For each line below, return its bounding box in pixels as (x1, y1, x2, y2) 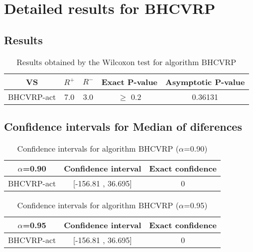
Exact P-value (101, 76, 158, 87)
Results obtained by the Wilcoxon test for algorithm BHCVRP (16, 56, 237, 68)
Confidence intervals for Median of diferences (4, 118, 242, 134)
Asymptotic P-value (165, 76, 245, 87)
